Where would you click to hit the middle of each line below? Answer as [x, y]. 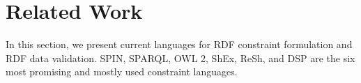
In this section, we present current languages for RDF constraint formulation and [179, 44]
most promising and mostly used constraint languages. [122, 71]
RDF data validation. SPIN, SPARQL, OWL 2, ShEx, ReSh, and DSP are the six [180, 58]
